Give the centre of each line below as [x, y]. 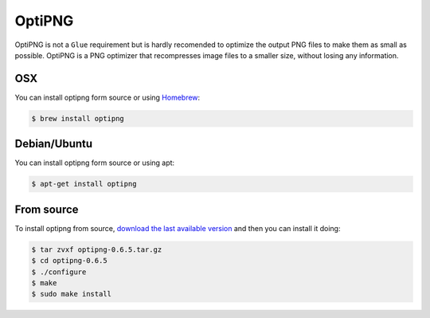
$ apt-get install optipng [84, 184]
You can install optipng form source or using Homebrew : [107, 97]
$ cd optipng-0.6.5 [69, 261]
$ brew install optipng [78, 118]
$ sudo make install [71, 294]
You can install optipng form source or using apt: [95, 163]
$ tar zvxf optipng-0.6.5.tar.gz [97, 249]
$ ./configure [59, 272]
